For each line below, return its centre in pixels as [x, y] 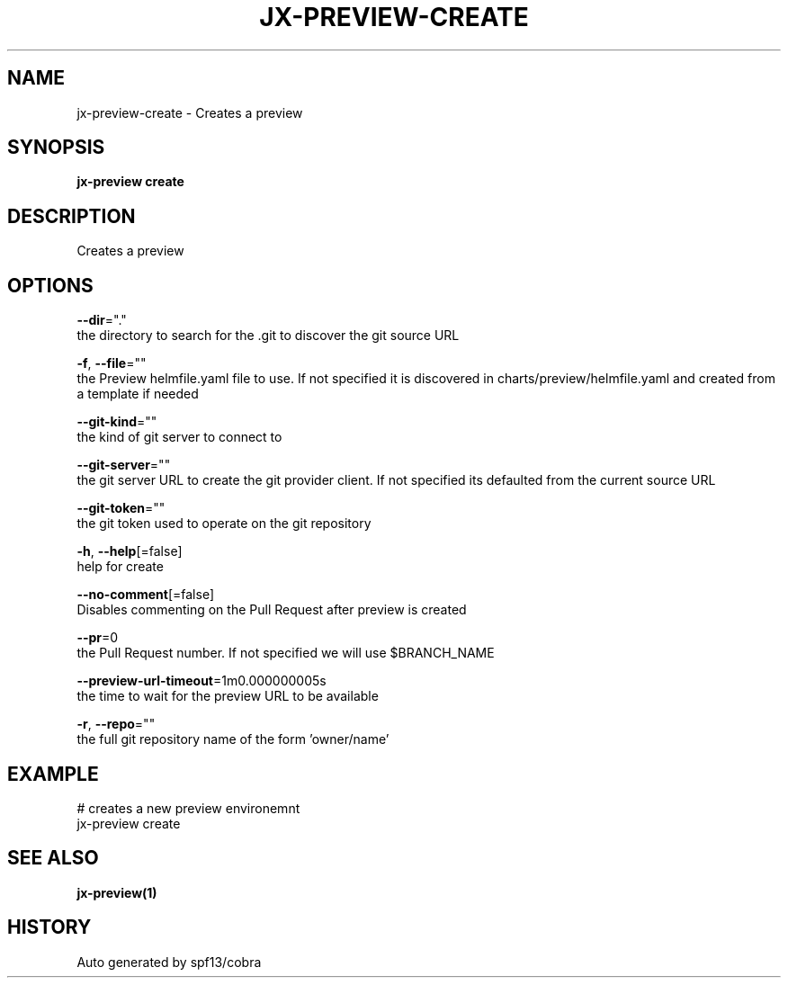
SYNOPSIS [56, 148]
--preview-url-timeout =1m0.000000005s [201, 681]
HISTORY [49, 927]
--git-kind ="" [117, 422]
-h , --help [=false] [130, 551]
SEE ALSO [53, 858]
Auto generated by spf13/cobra [169, 962]
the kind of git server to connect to [179, 437]
